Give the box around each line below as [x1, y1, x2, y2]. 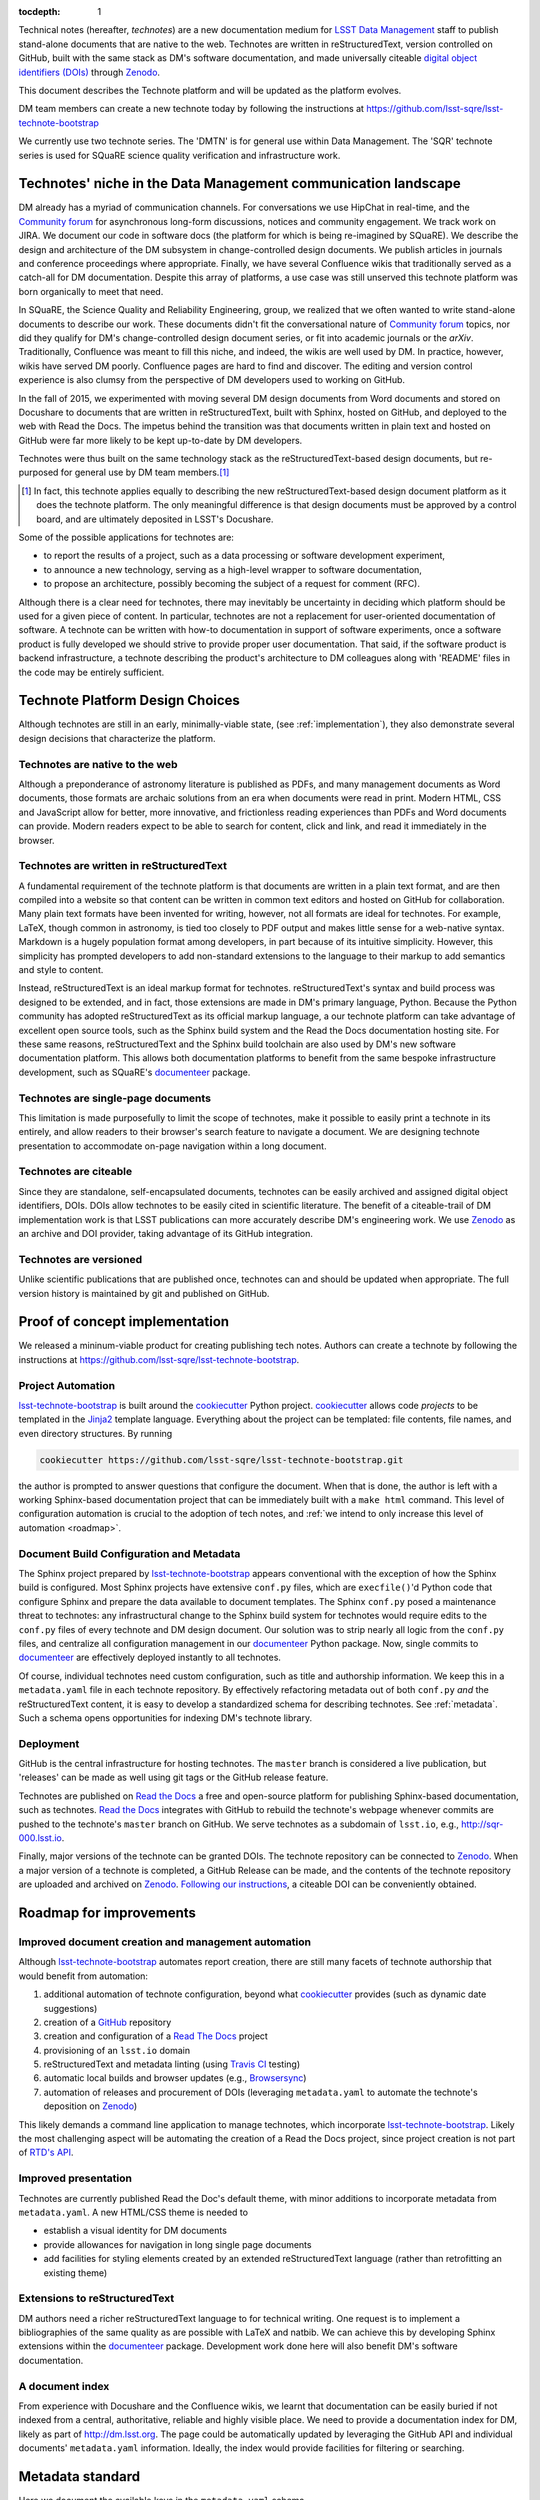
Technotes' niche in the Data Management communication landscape [18, 175, 462, 192]
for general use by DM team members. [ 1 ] [60, 466, 230, 479]
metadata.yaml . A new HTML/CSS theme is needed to [18, 2206, 249, 2218]
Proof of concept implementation [18, 1313, 230, 1330]
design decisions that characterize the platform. [18, 732, 216, 744]
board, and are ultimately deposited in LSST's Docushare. [36, 513, 274, 525]
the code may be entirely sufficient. [18, 666, 165, 678]
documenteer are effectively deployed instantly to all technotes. [18, 1651, 282, 1664]
